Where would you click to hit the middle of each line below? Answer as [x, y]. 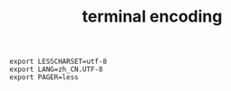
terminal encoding [152, 17]
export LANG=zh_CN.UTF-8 [56, 69]
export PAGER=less [44, 77]
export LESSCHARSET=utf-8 [58, 62]
